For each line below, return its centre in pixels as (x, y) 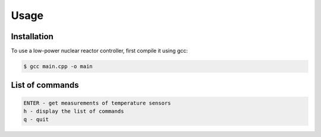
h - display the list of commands (74, 111)
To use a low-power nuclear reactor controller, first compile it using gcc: (100, 51)
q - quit (36, 120)
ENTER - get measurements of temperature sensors (97, 103)
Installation (32, 36)
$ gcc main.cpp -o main (58, 66)
